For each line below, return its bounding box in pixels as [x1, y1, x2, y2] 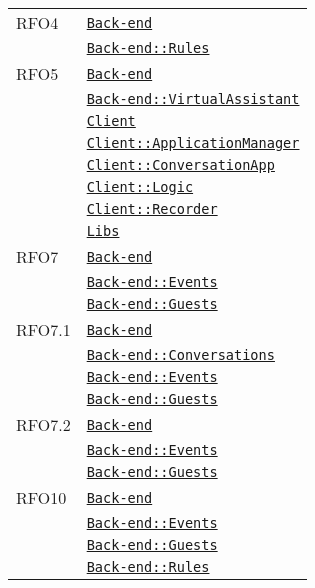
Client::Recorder [86, 201, 218, 217]
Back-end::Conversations [86, 347, 275, 363]
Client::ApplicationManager [86, 135, 300, 151]
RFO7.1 [16, 318, 71, 341]
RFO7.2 [16, 413, 71, 436]
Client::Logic [86, 179, 194, 195]
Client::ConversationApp [86, 157, 275, 173]
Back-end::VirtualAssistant [86, 91, 300, 107]
